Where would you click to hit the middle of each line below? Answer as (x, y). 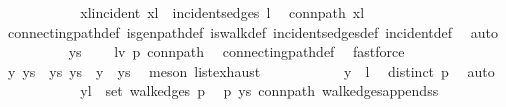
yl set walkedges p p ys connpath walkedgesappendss (259, 90)
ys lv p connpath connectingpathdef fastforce (236, 51)
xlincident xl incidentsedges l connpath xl (222, 12)
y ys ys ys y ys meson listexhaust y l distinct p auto (251, 70)
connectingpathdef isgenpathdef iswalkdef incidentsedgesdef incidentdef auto (252, 31)
